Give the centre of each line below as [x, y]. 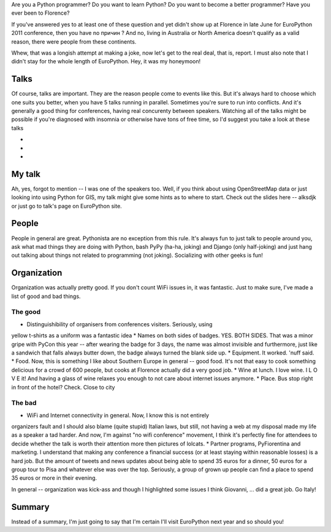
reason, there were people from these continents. [74, 41]
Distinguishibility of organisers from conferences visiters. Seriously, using [120, 324]
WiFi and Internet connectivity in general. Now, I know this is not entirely [118, 415]
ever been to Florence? [40, 13]
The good [26, 312]
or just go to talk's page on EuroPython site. [67, 206]
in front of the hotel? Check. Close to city [63, 387]
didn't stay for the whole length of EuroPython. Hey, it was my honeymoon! [106, 61]
